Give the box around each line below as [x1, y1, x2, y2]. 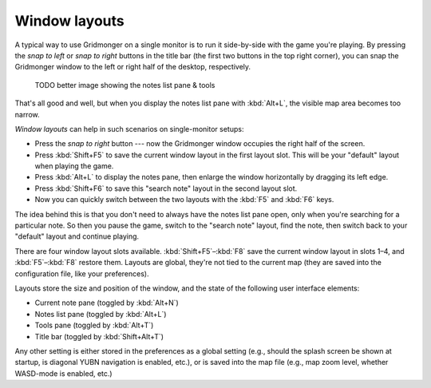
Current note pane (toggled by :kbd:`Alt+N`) [34, 298, 179, 307]
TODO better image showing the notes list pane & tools [34, 80, 215, 89]
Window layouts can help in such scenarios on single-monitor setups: [14, 124, 244, 133]
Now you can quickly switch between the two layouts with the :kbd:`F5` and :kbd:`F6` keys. [34, 195, 334, 204]
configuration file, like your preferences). [14, 268, 149, 279]
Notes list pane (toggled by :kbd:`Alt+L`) [34, 309, 167, 319]
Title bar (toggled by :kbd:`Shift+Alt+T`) [34, 331, 164, 341]
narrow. [14, 109, 40, 119]
